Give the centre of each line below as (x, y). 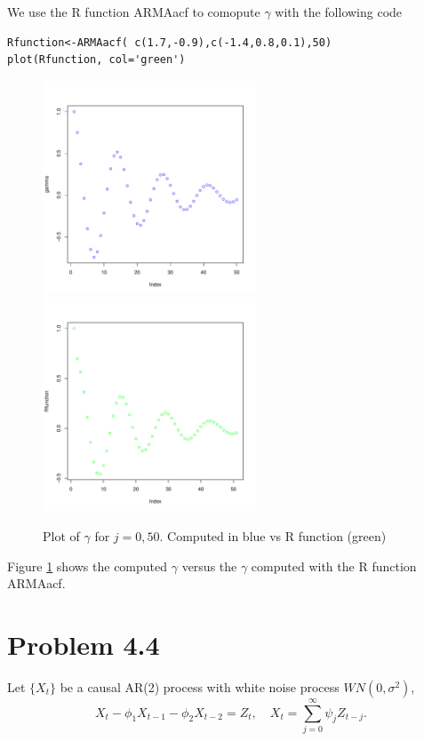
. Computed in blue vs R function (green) (273, 535)
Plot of (61, 535)
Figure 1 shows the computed (88, 566)
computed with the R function (334, 566)
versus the (209, 566)
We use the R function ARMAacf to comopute (134, 12)
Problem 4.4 (84, 644)
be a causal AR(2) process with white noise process (200, 686)
